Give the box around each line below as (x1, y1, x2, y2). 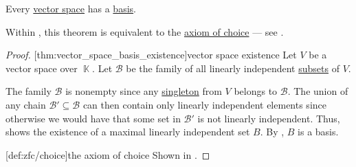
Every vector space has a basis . (5, 1, 136, 15)
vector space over (5, 60, 78, 75)
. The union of (287, 84, 348, 98)
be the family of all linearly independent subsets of (126, 60, 340, 75)
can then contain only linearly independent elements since (82, 97, 326, 111)
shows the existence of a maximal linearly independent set (5, 124, 250, 139)
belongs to (234, 84, 278, 98)
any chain (5, 97, 46, 111)
